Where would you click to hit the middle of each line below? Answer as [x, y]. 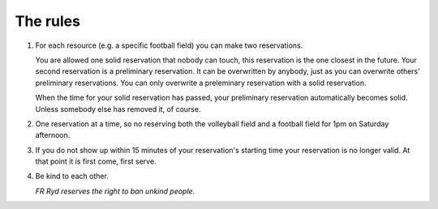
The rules [48, 21]
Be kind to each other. [72, 176]
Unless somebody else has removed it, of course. [118, 109]
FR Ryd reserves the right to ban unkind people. [115, 191]
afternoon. [53, 135]
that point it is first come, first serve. [96, 161]
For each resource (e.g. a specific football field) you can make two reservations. [169, 45]
